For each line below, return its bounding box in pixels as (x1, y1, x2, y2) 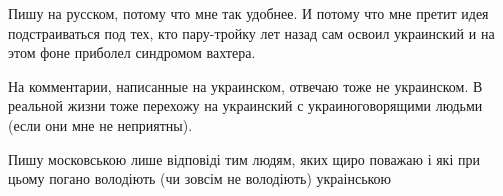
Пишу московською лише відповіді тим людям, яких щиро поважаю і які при (8, 148, 480, 169)
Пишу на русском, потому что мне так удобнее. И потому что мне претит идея (8, 3, 489, 23)
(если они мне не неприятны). (8, 114, 193, 135)
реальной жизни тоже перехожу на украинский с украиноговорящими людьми (8, 95, 483, 116)
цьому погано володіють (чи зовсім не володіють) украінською (8, 168, 392, 189)
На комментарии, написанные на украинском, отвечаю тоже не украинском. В (8, 75, 483, 96)
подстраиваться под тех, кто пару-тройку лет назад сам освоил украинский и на (8, 22, 495, 43)
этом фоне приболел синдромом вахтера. (8, 42, 256, 63)
